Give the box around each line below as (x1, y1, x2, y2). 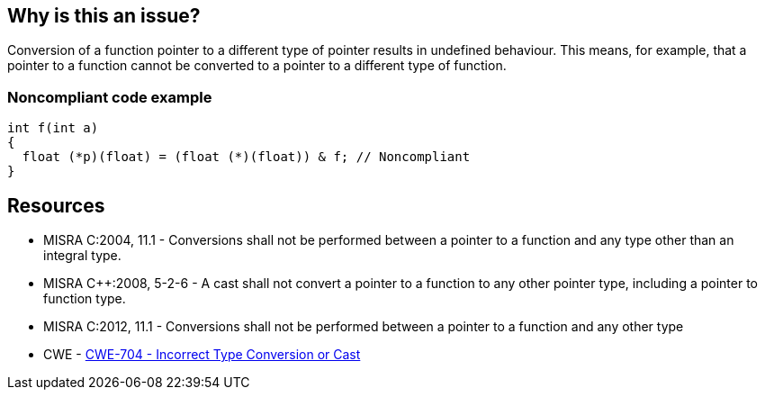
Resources (7, 194, 105, 217)
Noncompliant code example (7, 87, 212, 106)
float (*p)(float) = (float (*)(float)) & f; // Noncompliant (22, 149, 471, 165)
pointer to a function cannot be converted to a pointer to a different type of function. (7, 58, 507, 74)
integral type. (43, 248, 121, 264)
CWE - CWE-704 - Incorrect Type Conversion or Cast (43, 347, 361, 363)
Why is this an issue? (7, 5, 201, 27)
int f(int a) (7, 121, 99, 136)
